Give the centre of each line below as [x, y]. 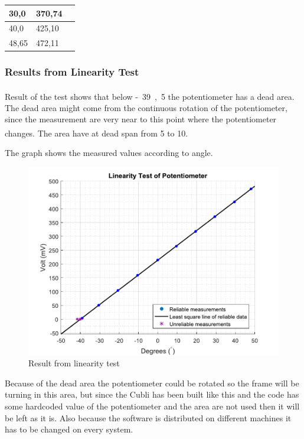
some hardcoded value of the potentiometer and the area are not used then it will [152, 406]
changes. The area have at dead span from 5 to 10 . [97, 133]
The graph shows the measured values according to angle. [109, 153]
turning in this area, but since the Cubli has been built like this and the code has [152, 394]
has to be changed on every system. [69, 429]
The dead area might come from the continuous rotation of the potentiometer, [146, 107]
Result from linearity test [74, 363]
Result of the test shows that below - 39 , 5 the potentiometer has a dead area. [150, 96]
